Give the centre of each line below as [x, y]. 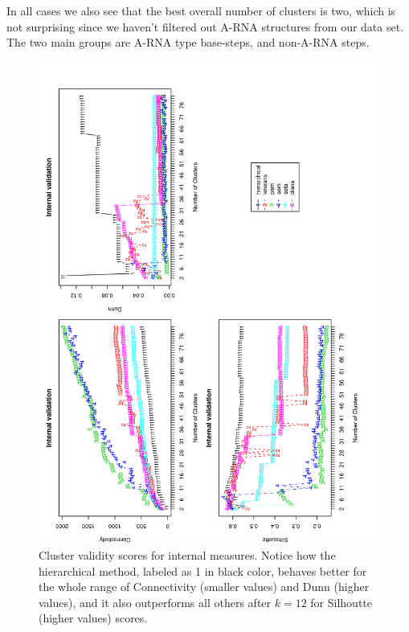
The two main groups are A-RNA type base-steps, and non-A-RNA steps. [188, 42]
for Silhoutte [341, 602]
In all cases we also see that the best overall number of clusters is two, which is [201, 10]
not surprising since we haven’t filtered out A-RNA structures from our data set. [205, 26]
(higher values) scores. [93, 618]
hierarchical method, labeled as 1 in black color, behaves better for [203, 570]
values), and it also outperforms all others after [155, 602]
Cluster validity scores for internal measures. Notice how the [187, 555]
